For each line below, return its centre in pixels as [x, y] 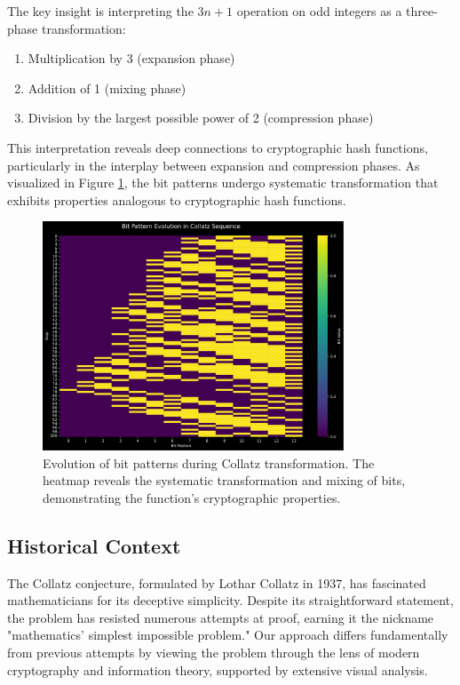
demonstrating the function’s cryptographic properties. [192, 497]
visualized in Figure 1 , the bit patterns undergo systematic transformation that [223, 183]
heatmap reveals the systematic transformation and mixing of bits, [224, 480]
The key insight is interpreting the [100, 11]
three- [422, 11]
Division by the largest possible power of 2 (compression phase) [201, 118]
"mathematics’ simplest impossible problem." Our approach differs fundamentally [228, 635]
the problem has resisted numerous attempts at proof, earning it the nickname [221, 617]
